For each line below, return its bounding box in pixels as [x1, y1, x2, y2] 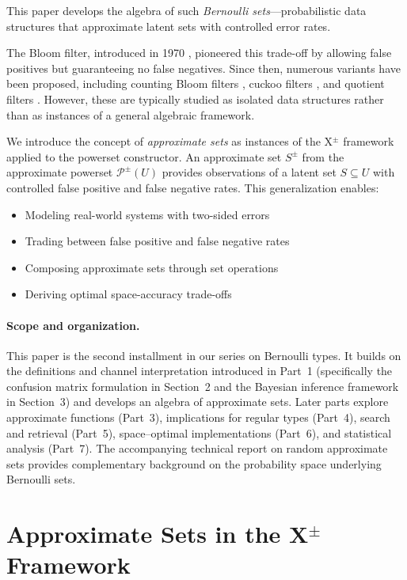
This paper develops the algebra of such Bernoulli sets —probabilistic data [6, 2, 367, 18]
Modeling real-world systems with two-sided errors [25, 206, 270, 222]
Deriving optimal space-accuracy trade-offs [25, 286, 232, 302]
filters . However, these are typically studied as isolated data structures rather [6, 90, 384, 107]
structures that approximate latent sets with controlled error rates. [6, 17, 331, 34]
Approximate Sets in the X [6, 517, 309, 550]
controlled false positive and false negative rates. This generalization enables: [6, 179, 379, 195]
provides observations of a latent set [162, 164, 337, 180]
